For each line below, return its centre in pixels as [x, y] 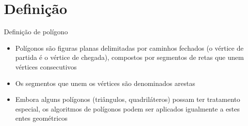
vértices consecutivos [46, 66]
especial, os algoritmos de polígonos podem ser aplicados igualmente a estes [128, 108]
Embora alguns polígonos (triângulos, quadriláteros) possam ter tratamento [128, 99]
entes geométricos [41, 118]
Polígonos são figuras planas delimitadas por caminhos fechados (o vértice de [129, 48]
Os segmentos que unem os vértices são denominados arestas [105, 83]
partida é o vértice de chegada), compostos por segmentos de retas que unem [130, 57]
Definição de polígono [36, 32]
